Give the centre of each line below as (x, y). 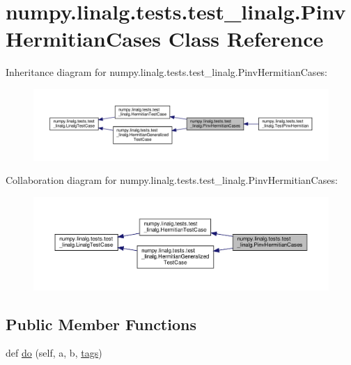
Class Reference (246, 39)
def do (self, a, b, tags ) (54, 353)
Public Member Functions (101, 324)
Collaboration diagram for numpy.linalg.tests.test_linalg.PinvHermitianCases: (172, 180)
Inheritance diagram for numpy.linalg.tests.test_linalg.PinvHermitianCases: (167, 72)
